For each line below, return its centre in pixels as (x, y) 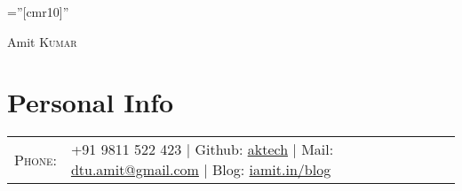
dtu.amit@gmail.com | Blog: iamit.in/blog (201, 170)
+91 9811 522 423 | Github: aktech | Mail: (202, 149)
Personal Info (91, 102)
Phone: (36, 159)
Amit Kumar (42, 41)
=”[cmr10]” (38, 11)
